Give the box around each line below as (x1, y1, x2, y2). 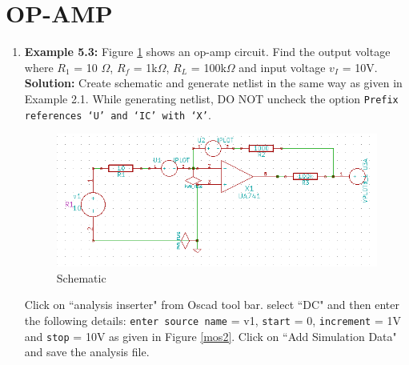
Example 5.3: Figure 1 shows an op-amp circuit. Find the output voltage (24, 43, 391, 60)
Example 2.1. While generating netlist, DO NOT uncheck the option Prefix (24, 90, 399, 106)
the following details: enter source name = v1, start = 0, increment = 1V (24, 311, 401, 328)
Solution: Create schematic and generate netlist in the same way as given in (24, 74, 403, 91)
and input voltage (239, 58, 326, 75)
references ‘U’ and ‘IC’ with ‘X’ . (24, 106, 211, 122)
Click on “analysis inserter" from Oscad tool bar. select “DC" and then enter (24, 296, 399, 313)
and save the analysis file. (24, 343, 150, 360)
